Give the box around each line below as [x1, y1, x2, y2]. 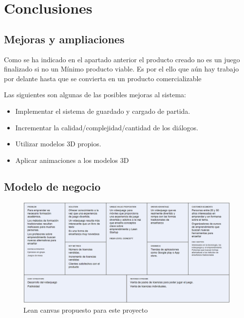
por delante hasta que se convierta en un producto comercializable [4, 73, 202, 83]
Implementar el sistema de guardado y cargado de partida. [15, 106, 190, 116]
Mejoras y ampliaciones [4, 31, 125, 46]
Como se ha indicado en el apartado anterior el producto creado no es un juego [4, 54, 240, 64]
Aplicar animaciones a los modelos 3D [15, 155, 129, 165]
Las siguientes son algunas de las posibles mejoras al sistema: [4, 89, 186, 100]
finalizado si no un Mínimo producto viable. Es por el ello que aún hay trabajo [4, 64, 239, 74]
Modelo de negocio [4, 178, 101, 194]
